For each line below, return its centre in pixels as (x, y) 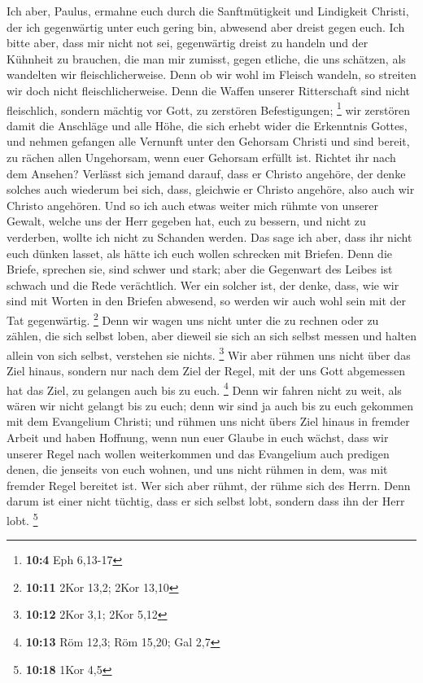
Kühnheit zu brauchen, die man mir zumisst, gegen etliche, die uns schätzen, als (206, 58)
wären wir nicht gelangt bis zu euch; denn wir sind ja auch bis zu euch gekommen (210, 405)
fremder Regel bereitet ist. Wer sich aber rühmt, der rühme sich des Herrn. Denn (209, 485)
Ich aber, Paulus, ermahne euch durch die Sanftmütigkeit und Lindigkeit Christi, (208, 11)
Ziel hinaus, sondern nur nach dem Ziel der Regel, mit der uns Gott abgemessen (206, 371)
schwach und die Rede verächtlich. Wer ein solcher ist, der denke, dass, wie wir (203, 285)
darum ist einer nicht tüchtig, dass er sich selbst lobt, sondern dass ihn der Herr (206, 501)
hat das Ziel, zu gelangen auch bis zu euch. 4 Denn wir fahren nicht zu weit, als (204, 388)
